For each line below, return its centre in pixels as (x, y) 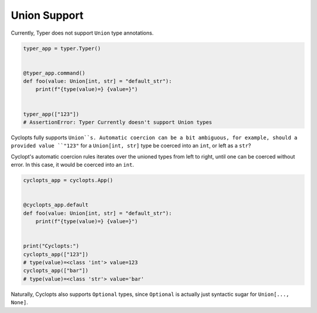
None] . (20, 302)
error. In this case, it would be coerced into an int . (72, 165)
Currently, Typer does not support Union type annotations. (82, 33)
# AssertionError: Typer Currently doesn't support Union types (118, 122)
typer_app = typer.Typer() (62, 48)
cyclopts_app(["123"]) (56, 254)
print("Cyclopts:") (51, 246)
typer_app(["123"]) (51, 114)
